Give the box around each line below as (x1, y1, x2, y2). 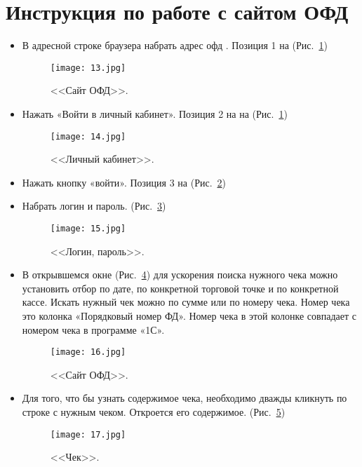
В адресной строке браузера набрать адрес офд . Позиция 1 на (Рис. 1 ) (22, 38, 328, 53)
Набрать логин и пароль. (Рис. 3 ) (22, 198, 166, 213)
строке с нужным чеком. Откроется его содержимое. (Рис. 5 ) (22, 405, 286, 419)
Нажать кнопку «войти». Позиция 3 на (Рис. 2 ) (22, 175, 226, 189)
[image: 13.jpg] (50, 62, 126, 73)
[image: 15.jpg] (50, 224, 126, 233)
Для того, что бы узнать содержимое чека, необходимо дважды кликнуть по (22, 391, 347, 405)
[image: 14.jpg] (50, 131, 126, 142)
